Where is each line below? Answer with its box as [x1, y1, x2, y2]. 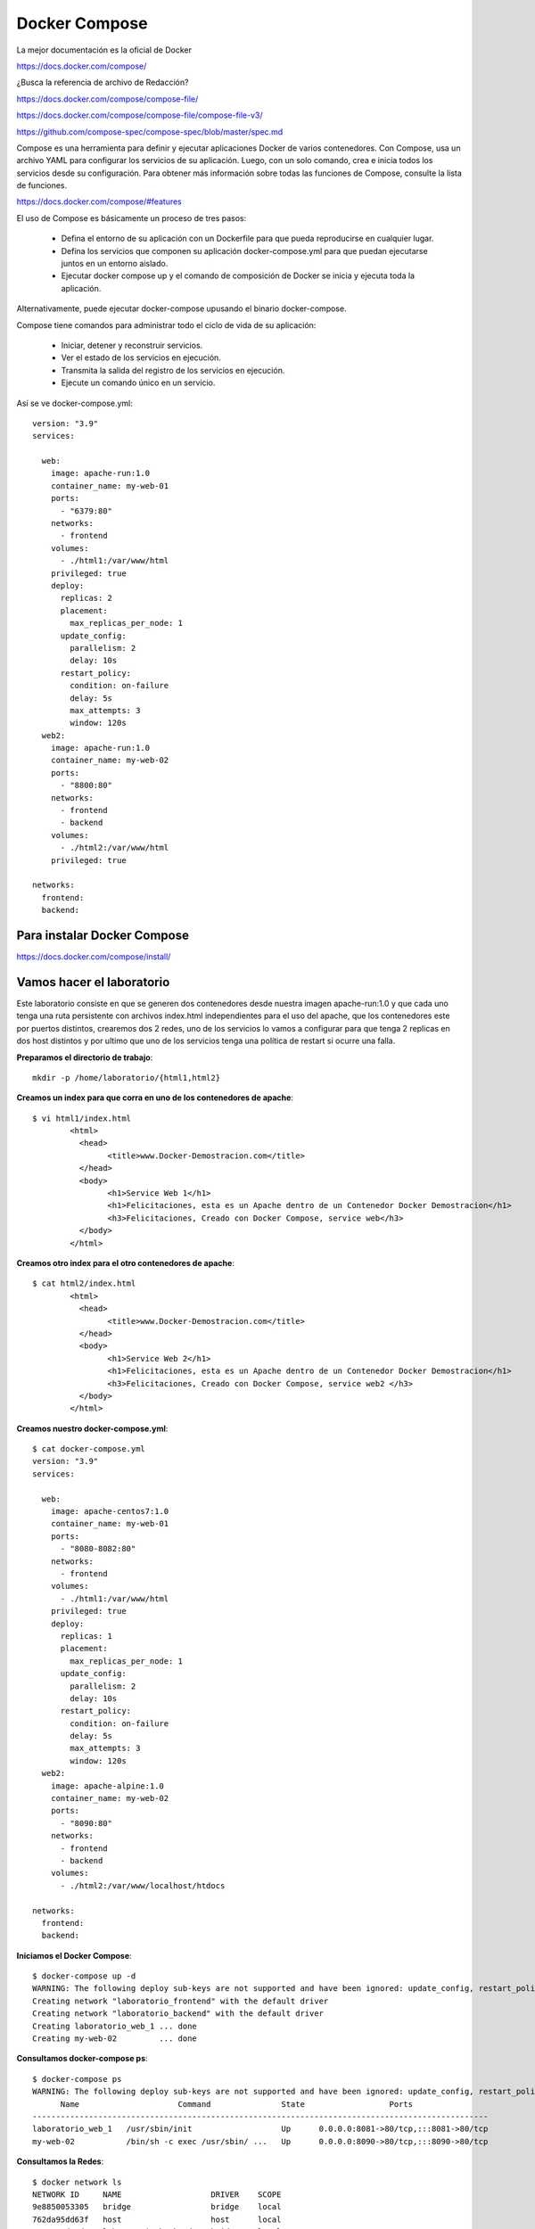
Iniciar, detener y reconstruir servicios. [61, 340, 203, 350]
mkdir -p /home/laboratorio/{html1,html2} [32, 1073, 221, 1082]
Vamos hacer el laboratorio [16, 975, 170, 990]
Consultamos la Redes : [16, 2156, 104, 2167]
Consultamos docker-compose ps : [16, 2053, 148, 2064]
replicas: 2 [60, 593, 113, 604]
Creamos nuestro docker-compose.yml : [16, 1423, 169, 1434]
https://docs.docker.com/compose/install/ [16, 951, 171, 962]
